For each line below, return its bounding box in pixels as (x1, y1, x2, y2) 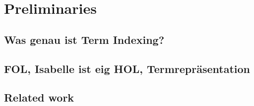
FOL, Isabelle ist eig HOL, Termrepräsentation (4, 61, 251, 76)
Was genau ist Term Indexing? (4, 32, 165, 47)
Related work (4, 90, 74, 105)
